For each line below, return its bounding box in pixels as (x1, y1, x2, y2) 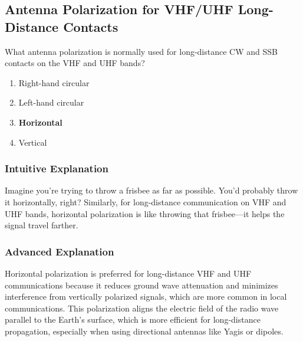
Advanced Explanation (5, 244, 114, 258)
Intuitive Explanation (5, 161, 108, 176)
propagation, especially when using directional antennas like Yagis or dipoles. (5, 324, 284, 337)
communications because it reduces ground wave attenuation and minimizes (5, 278, 278, 291)
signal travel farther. (5, 219, 78, 231)
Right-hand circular (18, 76, 90, 88)
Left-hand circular (18, 96, 84, 109)
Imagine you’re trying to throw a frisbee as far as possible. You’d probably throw (5, 184, 298, 196)
